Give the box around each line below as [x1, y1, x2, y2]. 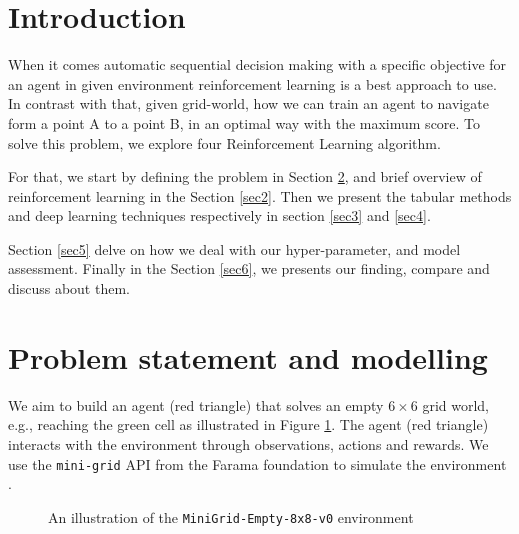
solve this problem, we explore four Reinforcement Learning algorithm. [8, 132, 441, 153]
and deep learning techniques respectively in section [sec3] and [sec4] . [8, 205, 431, 226]
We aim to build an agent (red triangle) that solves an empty [8, 394, 384, 415]
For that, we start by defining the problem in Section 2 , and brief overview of [8, 166, 482, 187]
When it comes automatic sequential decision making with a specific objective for [8, 54, 507, 75]
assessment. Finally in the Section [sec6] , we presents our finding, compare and [8, 258, 490, 279]
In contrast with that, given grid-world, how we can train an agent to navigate [8, 93, 489, 114]
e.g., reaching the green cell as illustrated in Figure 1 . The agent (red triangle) [8, 414, 489, 435]
